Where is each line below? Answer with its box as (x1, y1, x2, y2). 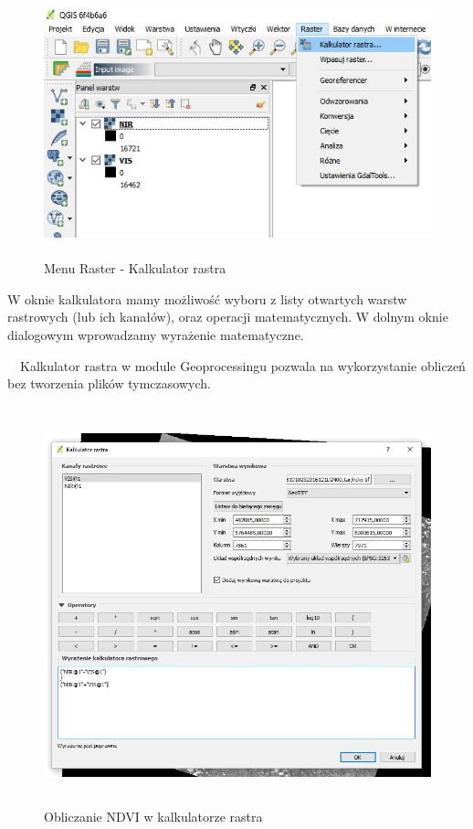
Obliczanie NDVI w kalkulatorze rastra (44, 807, 263, 826)
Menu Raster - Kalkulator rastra (44, 259, 226, 278)
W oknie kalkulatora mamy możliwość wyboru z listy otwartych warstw (7, 289, 407, 308)
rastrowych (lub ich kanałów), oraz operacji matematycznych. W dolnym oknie (7, 307, 448, 326)
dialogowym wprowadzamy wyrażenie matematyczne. (7, 325, 304, 345)
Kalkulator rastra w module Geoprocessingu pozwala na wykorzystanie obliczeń (19, 356, 466, 375)
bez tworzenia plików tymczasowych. (7, 374, 211, 393)
